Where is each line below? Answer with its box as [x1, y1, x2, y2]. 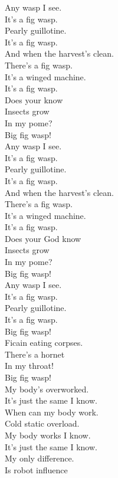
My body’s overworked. [5, 382, 89, 395]
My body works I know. [5, 428, 91, 441]
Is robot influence [5, 463, 68, 476]
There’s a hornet [5, 348, 65, 360]
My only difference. [5, 452, 74, 464]
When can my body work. [5, 405, 99, 418]
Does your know [5, 93, 63, 106]
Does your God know [5, 232, 81, 244]
